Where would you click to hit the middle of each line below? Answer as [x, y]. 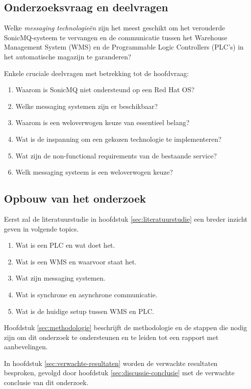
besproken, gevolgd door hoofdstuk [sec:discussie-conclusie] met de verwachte [119, 373]
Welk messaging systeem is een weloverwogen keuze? [94, 172]
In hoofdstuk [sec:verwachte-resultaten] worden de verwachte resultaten [111, 363]
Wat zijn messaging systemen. [60, 278]
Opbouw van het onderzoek [75, 198]
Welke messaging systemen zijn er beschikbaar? [87, 106]
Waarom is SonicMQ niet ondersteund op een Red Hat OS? [105, 90]
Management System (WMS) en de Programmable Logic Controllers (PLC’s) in [124, 47]
